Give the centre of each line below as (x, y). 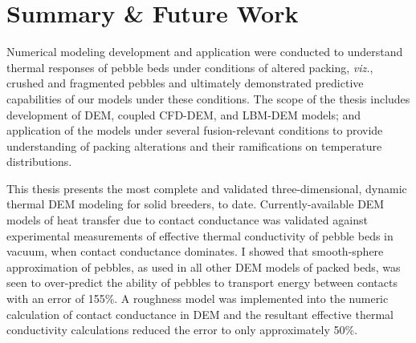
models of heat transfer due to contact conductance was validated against (187, 220)
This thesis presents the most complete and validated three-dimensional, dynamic (207, 188)
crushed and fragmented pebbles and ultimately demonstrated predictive (185, 83)
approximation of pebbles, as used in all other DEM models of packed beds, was (204, 266)
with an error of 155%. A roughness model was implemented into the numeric (198, 299)
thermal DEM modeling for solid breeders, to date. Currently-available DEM (196, 204)
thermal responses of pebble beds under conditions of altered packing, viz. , (190, 67)
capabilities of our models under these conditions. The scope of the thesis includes (208, 98)
